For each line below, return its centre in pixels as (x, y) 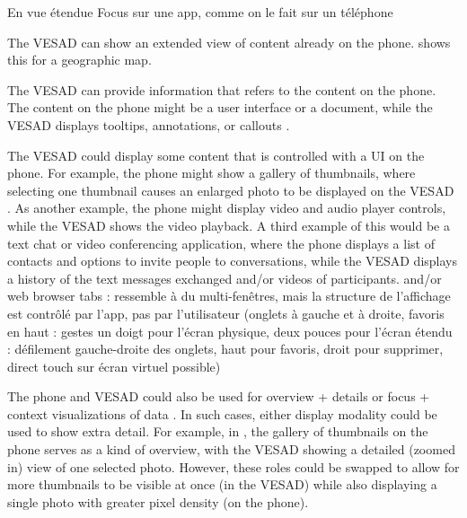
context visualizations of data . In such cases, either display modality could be (222, 413)
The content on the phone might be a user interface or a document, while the (220, 107)
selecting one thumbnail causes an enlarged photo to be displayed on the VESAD (231, 190)
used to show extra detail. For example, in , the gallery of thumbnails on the (218, 431)
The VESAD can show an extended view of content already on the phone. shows (229, 42)
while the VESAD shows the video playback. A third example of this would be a (229, 225)
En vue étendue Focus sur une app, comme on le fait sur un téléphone (200, 12)
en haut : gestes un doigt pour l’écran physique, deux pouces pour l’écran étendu (230, 331)
